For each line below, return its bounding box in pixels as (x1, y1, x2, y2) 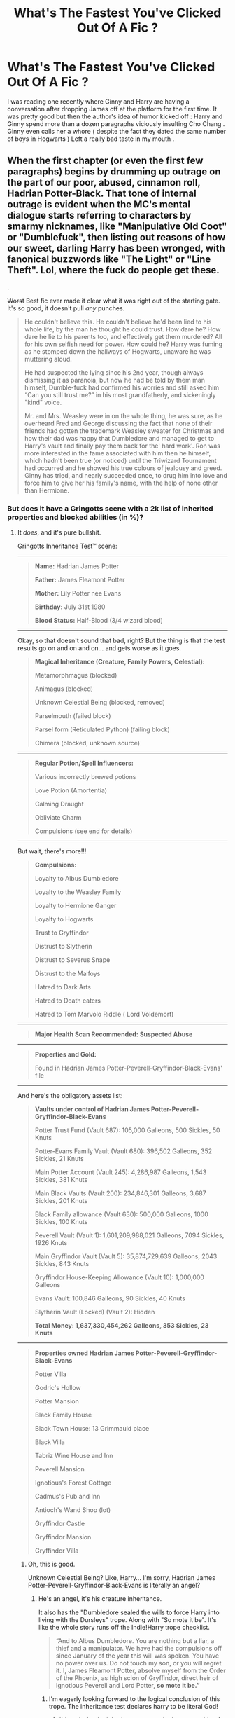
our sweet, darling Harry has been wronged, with (7, 242, 225, 254)
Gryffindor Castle (34, 1519, 85, 1528)
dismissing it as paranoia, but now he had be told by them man (24, 376, 205, 384)
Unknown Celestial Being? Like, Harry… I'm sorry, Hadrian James (27, 1574, 215, 1582)
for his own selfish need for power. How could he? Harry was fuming (24, 340, 222, 348)
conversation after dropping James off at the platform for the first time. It (7, 104, 218, 113)
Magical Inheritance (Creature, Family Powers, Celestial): (34, 657, 205, 666)
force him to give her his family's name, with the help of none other (24, 479, 218, 487)
